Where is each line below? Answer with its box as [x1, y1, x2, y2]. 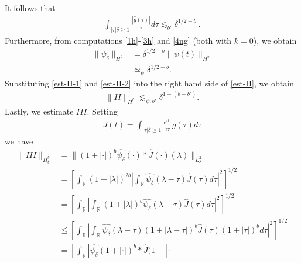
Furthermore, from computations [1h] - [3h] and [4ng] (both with [5, 34, 232, 46]
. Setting [87, 105, 118, 117]
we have [5, 135, 33, 147]
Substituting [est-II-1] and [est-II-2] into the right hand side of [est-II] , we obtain [5, 77, 294, 89]
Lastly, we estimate [5, 105, 74, 117]
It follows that [5, 2, 56, 13]
